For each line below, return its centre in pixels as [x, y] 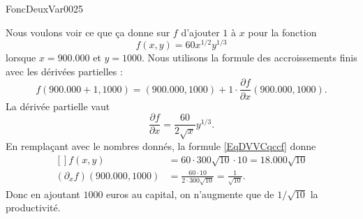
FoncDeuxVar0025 [44, 8]
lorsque [21, 58]
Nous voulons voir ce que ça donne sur [88, 32]
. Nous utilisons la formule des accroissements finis [250, 58]
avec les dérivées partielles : [64, 71]
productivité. [33, 207]
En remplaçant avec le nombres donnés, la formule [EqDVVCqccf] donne [161, 145]
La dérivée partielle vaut [58, 106]
